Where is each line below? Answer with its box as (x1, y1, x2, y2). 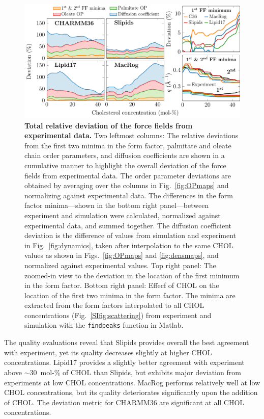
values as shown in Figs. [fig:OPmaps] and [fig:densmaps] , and (24, 250, 219, 260)
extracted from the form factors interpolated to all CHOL (24, 300, 204, 310)
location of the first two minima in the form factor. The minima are (24, 290, 236, 300)
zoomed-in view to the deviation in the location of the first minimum (24, 270, 240, 280)
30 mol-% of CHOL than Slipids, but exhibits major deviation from (30, 366, 241, 377)
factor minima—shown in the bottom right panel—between (24, 200, 209, 211)
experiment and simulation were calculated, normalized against (24, 209, 221, 220)
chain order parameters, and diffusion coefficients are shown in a (24, 150, 225, 161)
